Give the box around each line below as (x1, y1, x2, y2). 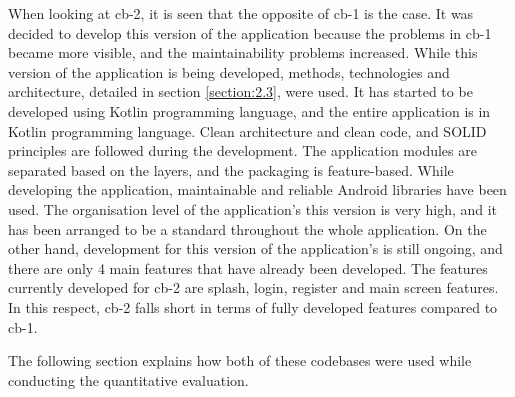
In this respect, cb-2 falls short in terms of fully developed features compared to (8, 296, 498, 317)
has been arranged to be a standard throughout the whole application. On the (8, 218, 487, 239)
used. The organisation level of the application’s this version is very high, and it (8, 198, 498, 219)
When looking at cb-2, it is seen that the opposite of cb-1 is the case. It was (8, 3, 474, 23)
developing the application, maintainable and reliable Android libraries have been (8, 179, 507, 200)
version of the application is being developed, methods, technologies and (8, 61, 450, 82)
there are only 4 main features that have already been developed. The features (8, 257, 488, 278)
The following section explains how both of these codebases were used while (8, 350, 472, 371)
